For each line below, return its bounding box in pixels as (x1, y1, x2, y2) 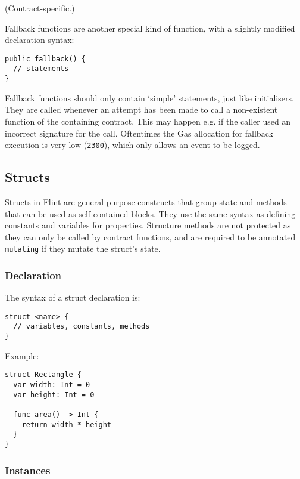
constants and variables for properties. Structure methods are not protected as (5, 219, 291, 231)
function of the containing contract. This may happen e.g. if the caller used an (5, 115, 291, 127)
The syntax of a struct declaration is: (5, 291, 140, 304)
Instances (5, 462, 51, 477)
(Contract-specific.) (5, 2, 75, 14)
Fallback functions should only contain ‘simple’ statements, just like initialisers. (5, 91, 294, 104)
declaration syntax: (5, 33, 74, 46)
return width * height (21, 420, 111, 429)
